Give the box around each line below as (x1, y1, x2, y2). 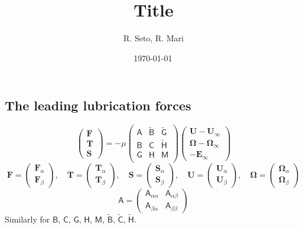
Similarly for (5, 212, 50, 225)
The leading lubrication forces (5, 96, 191, 114)
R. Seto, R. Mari (123, 32, 184, 44)
